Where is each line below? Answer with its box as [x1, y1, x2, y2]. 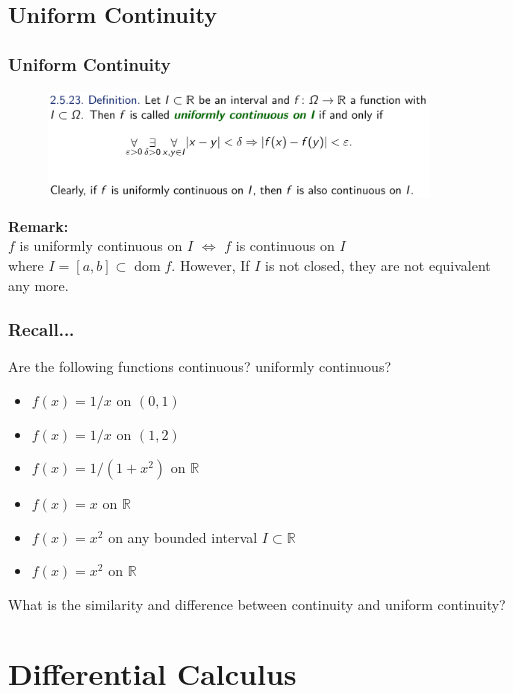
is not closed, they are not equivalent [265, 254, 491, 275]
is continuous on [235, 235, 335, 256]
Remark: [8, 215, 69, 236]
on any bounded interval [108, 526, 258, 547]
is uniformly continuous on [19, 235, 183, 256]
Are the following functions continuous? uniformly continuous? [8, 356, 392, 377]
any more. [8, 274, 69, 295]
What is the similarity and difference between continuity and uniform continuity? [8, 593, 506, 614]
